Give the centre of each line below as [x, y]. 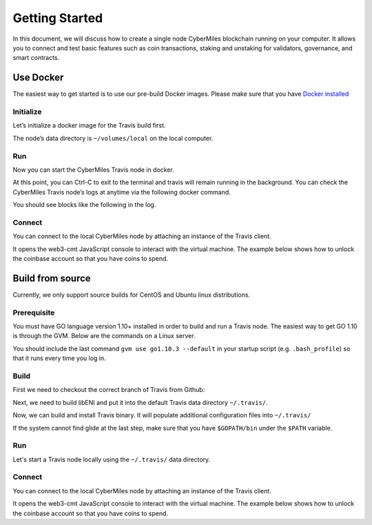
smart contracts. [36, 58]
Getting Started [58, 18]
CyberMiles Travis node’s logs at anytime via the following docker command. [122, 192]
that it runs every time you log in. [59, 358]
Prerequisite [34, 313]
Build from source [52, 278]
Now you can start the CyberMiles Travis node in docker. [94, 170]
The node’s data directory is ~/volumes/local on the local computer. [113, 138]
